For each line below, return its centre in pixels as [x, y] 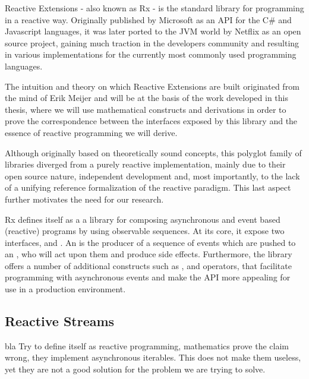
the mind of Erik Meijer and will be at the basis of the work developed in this [146, 98]
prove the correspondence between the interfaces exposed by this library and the [151, 121]
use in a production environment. [65, 289]
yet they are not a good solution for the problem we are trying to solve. [135, 369]
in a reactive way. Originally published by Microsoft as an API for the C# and [148, 19]
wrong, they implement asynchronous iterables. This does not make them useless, [153, 357]
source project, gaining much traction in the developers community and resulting [152, 42]
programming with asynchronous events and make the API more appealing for [148, 277]
